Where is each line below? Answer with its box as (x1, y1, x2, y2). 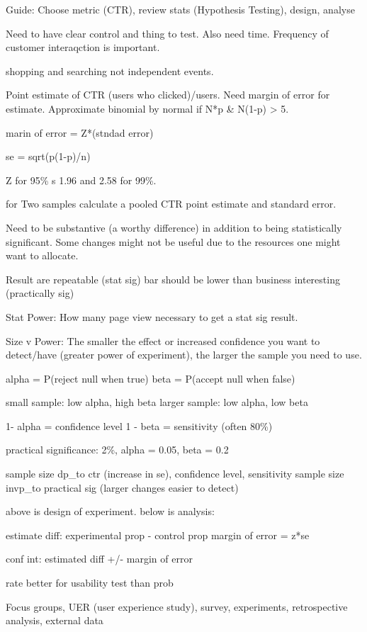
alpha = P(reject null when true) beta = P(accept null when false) (6, 371, 295, 385)
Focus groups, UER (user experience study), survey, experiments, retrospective (6, 599, 348, 614)
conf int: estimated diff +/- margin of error (6, 551, 193, 566)
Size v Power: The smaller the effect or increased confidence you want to (6, 333, 320, 348)
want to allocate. (6, 248, 79, 263)
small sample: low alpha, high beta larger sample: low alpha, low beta (6, 395, 308, 410)
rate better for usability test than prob (6, 575, 174, 590)
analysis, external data (6, 613, 103, 628)
